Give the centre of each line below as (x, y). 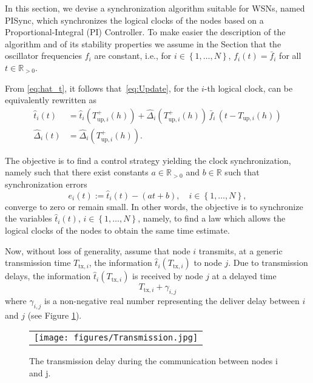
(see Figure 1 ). (55, 315)
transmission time (38, 263)
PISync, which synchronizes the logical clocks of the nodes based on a (134, 20)
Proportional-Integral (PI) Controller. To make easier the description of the (145, 32)
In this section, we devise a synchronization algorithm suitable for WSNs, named (155, 8)
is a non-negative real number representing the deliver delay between (172, 300)
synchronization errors (46, 184)
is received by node (168, 276)
